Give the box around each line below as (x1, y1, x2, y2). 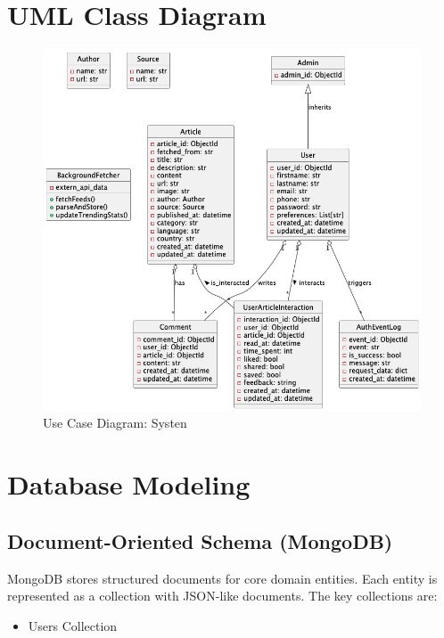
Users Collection (28, 616, 118, 634)
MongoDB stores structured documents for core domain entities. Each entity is (7, 568, 438, 587)
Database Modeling (7, 466, 251, 503)
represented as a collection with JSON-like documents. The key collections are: (7, 586, 438, 605)
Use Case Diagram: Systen (43, 413, 187, 432)
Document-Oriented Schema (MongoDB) (7, 527, 393, 554)
